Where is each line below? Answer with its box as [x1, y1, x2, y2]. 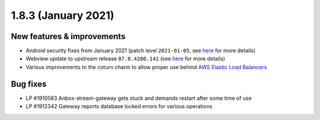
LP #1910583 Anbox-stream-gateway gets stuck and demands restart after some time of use [25, 95, 252, 102]
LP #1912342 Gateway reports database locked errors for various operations [25, 103, 213, 110]
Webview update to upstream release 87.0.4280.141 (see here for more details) [25, 55, 225, 62]
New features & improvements [11, 31, 126, 41]
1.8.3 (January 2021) [11, 9, 115, 22]
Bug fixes [11, 79, 47, 89]
